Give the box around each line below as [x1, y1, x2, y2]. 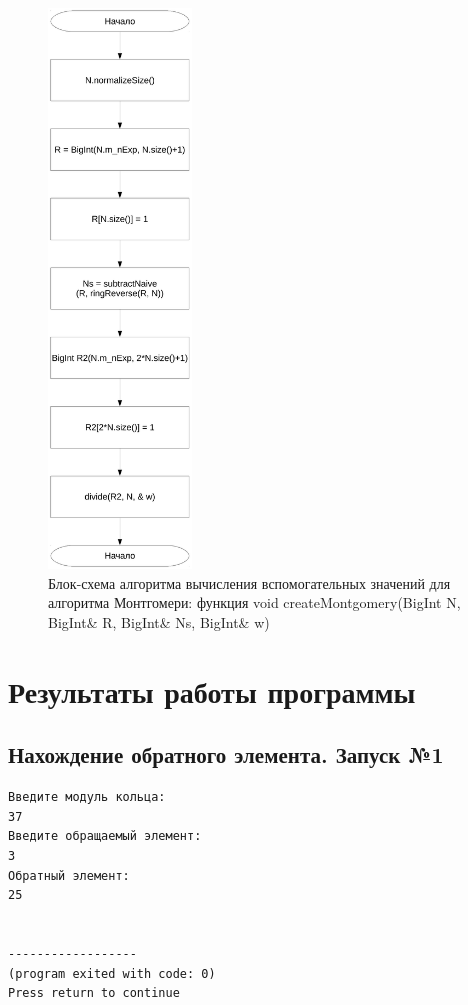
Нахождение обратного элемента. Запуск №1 [8, 739, 444, 770]
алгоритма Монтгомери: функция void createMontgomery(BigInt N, [48, 592, 461, 613]
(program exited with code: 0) [8, 966, 216, 981]
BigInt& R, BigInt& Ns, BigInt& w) [48, 612, 270, 633]
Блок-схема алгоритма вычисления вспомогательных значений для [48, 572, 451, 593]
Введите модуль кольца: [8, 790, 166, 805]
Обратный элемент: [8, 868, 130, 883]
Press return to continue [8, 986, 180, 1001]
